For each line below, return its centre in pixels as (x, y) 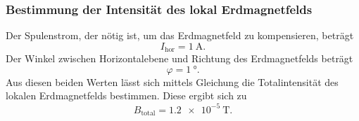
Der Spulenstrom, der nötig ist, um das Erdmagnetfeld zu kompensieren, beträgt (180, 35)
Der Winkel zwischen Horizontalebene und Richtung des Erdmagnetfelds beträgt (179, 58)
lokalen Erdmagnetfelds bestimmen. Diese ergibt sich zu (126, 95)
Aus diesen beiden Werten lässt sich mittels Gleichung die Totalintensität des (172, 81)
